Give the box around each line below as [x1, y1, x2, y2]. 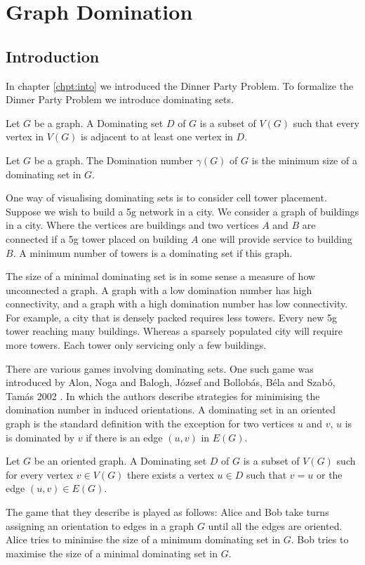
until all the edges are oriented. [208, 518, 343, 533]
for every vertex [6, 467, 74, 481]
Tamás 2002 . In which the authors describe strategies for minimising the [6, 388, 320, 403]
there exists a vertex [127, 467, 214, 481]
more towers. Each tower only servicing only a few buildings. [6, 338, 267, 352]
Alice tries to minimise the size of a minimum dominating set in [6, 532, 281, 547]
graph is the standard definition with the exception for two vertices [6, 416, 295, 431]
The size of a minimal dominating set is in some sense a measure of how [6, 269, 316, 284]
